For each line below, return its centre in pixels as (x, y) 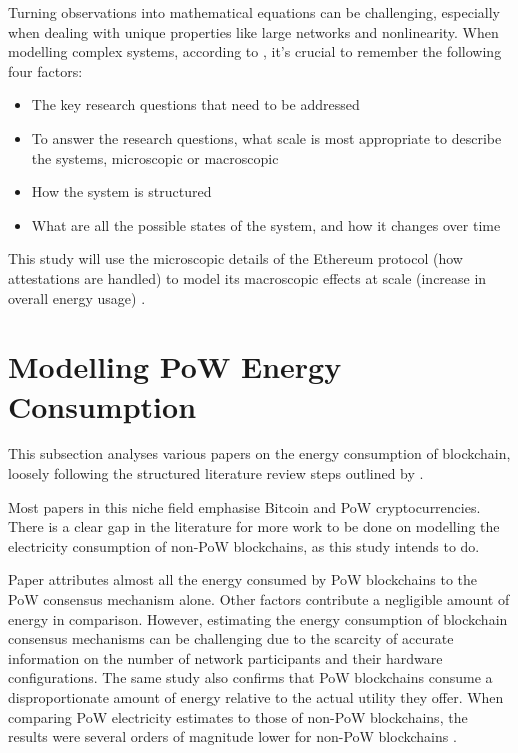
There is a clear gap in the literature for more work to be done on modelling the (254, 526)
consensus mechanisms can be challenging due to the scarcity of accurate (231, 638)
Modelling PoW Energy (175, 366)
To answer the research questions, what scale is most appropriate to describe (266, 137)
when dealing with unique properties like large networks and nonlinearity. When (253, 31)
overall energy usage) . (77, 297)
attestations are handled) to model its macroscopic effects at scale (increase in (247, 277)
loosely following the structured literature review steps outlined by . (216, 473)
